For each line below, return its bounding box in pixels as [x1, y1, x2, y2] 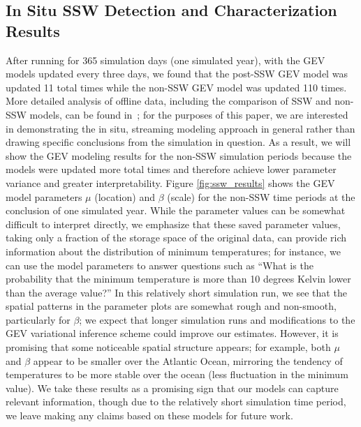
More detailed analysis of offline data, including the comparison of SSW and [6, 93, 332, 108]
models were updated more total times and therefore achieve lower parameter [6, 162, 337, 177]
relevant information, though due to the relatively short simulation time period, [6, 394, 346, 409]
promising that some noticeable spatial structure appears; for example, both [6, 340, 331, 354]
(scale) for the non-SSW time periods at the [167, 189, 355, 204]
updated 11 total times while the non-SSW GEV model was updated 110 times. [6, 80, 347, 94]
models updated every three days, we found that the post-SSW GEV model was [6, 66, 348, 81]
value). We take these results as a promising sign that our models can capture [6, 380, 339, 395]
